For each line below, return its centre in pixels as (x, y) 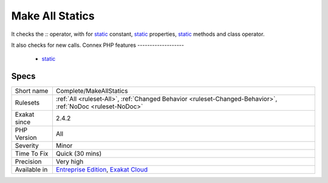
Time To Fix (32, 154)
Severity (27, 146)
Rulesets (27, 103)
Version (26, 138)
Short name (32, 91)
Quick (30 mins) (79, 154)
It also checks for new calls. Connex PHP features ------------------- (98, 45)
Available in (31, 170)
